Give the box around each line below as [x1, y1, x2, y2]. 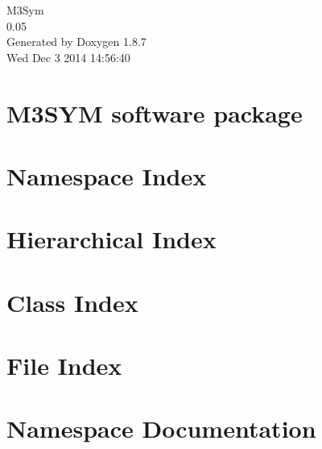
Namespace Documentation [6, 412, 316, 445]
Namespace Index [6, 159, 207, 192]
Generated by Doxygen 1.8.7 [6, 33, 147, 50]
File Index [6, 349, 122, 382]
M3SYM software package [6, 96, 303, 129]
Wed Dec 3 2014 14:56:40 [6, 48, 130, 65]
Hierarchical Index [6, 222, 217, 256]
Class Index [6, 285, 138, 318]
